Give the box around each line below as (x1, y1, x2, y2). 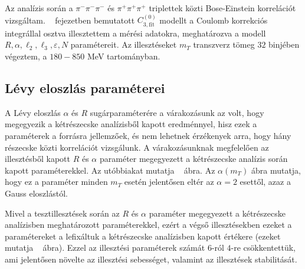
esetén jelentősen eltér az (124, 175, 214, 188)
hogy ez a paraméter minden (5, 175, 108, 188)
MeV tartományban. (87, 50, 160, 62)
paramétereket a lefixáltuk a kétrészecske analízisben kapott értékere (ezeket (5, 230, 281, 242)
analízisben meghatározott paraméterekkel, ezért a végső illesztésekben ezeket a (5, 218, 292, 231)
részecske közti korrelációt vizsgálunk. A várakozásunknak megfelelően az (5, 141, 269, 153)
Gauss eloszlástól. (5, 187, 68, 199)
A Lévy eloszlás (5, 106, 61, 118)
